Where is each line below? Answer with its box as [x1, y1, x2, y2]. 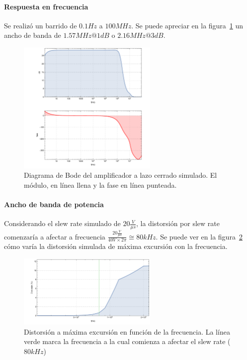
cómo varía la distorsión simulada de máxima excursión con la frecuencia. [4, 241, 228, 251]
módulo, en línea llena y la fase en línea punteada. [24, 179, 177, 190]
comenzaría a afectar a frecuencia [4, 231, 105, 241]
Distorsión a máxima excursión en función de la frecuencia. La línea [24, 326, 230, 337]
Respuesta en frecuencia [4, 1, 88, 11]
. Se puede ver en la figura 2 [156, 231, 243, 241]
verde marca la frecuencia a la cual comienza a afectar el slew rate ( [24, 336, 231, 347]
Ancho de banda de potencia [4, 199, 104, 210]
